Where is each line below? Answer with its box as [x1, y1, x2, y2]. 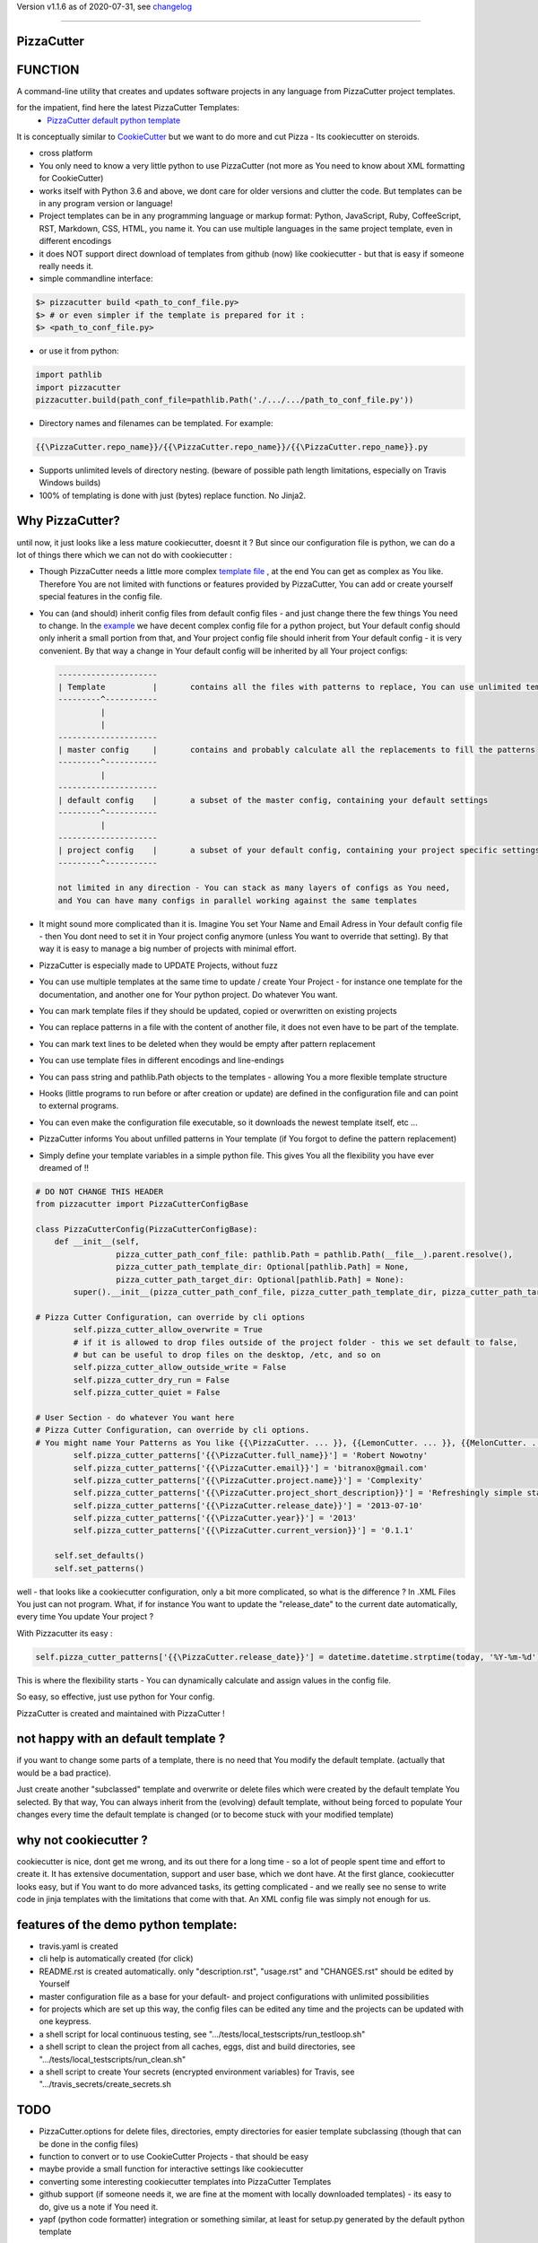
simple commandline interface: [39, 274, 153, 284]
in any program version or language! [39, 198, 174, 209]
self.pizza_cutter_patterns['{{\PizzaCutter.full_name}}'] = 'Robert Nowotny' [73, 1450, 429, 1461]
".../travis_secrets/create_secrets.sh [39, 2079, 172, 2090]
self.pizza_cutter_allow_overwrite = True [73, 1324, 264, 1335]
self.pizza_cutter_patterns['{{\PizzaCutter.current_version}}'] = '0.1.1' [73, 1525, 414, 1536]
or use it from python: [39, 345, 120, 356]
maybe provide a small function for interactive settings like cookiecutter [39, 2163, 304, 2175]
